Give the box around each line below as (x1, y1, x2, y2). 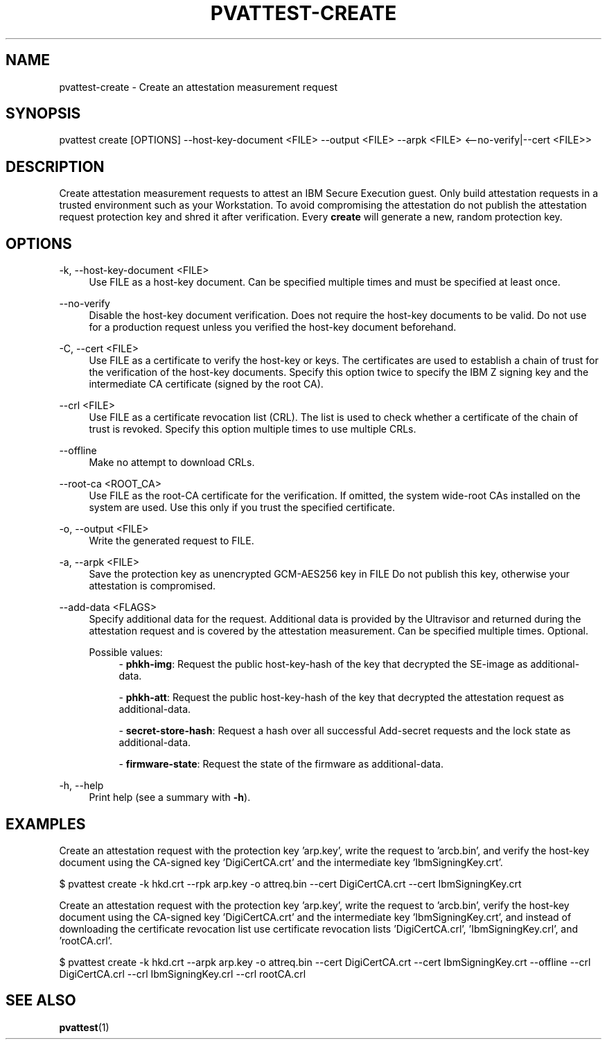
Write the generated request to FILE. (89, 535, 254, 547)
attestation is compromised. (89, 580, 216, 592)
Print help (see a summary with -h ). (89, 791, 251, 804)
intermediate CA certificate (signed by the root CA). (89, 378, 324, 390)
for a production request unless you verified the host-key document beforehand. (89, 321, 457, 334)
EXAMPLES (6, 815, 86, 833)
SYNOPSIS (6, 105, 81, 123)
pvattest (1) (59, 1021, 109, 1033)
